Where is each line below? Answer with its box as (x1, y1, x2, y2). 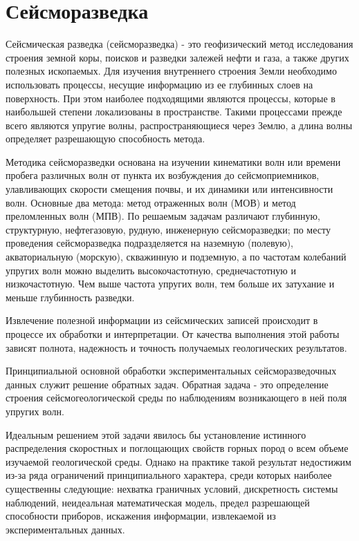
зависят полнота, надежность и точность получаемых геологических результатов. (6, 340, 347, 354)
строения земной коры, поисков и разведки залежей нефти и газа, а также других (6, 50, 349, 64)
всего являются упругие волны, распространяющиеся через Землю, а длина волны (6, 117, 353, 132)
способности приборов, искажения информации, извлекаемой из (6, 509, 276, 523)
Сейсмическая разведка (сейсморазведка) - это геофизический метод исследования (6, 37, 353, 51)
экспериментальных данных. (6, 522, 125, 536)
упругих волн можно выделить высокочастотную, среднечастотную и (6, 263, 296, 277)
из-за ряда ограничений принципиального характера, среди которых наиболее (6, 468, 332, 482)
